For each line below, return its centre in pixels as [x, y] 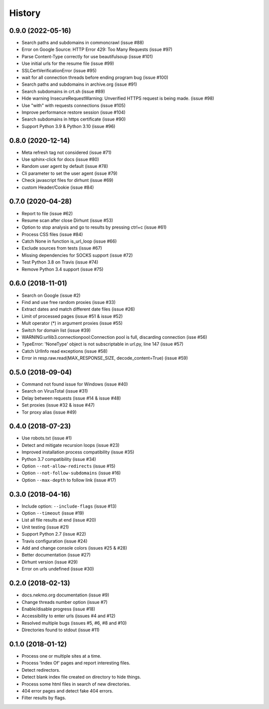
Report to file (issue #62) [47, 213]
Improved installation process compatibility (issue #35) [78, 452]
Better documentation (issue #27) [56, 555]
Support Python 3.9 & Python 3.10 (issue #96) [68, 126]
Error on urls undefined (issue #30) [58, 569]
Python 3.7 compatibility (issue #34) [59, 459]
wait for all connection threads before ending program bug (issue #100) [95, 78]
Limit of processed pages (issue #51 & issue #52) [72, 316]
